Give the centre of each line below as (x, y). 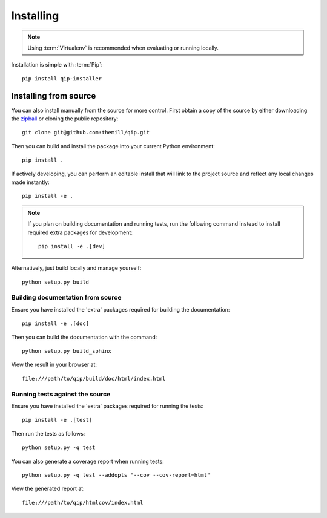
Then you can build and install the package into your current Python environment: (113, 146)
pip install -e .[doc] (56, 323)
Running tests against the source (61, 394)
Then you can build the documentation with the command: (84, 337)
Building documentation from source (66, 298)
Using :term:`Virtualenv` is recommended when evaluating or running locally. (123, 48)
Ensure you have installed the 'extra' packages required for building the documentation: (121, 309)
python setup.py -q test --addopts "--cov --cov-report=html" (116, 475)
